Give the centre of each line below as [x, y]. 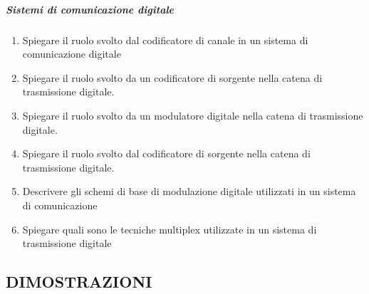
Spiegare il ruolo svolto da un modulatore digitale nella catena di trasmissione [193, 115]
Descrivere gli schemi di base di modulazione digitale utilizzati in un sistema [189, 191]
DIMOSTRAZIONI [79, 282]
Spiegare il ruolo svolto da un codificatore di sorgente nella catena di [172, 77]
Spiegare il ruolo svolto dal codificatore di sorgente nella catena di [166, 153]
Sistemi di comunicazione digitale [90, 9]
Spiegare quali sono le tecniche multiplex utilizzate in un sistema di [170, 229]
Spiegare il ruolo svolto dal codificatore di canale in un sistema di [165, 40]
